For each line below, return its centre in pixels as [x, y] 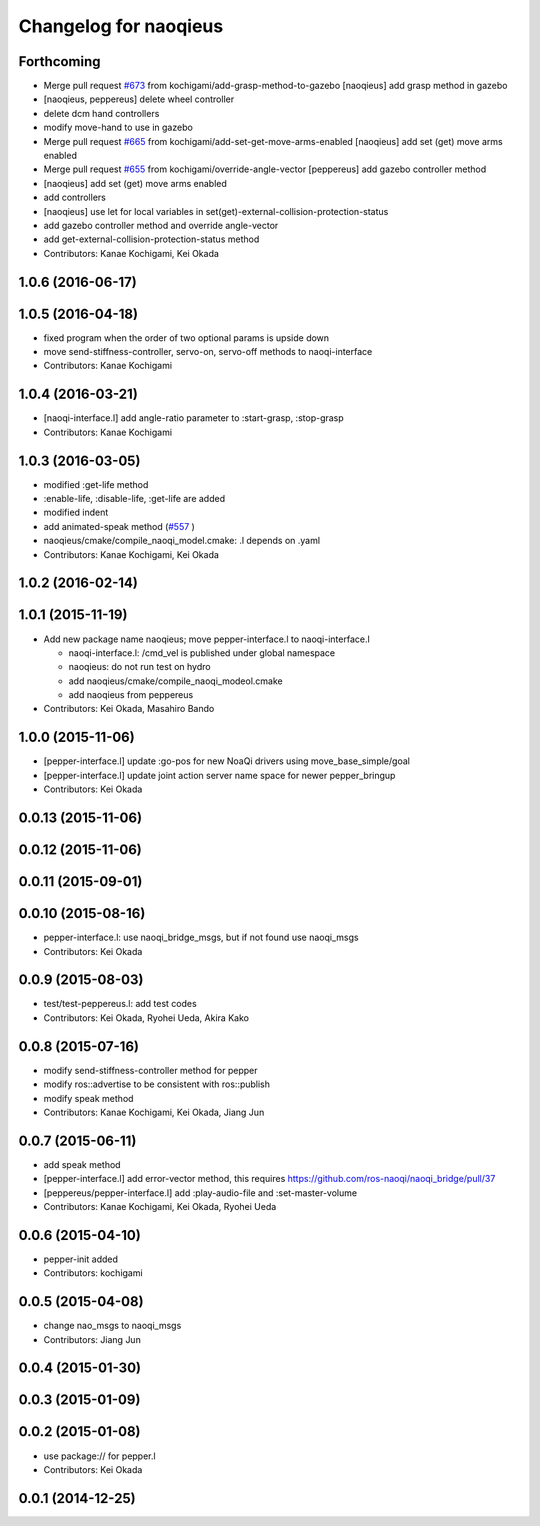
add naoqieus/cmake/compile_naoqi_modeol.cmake [176, 681]
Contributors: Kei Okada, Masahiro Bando [129, 709]
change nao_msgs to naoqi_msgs [112, 1326]
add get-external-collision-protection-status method [151, 239]
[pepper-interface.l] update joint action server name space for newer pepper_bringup [219, 775]
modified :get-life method [96, 484]
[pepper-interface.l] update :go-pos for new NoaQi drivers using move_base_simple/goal [226, 761]
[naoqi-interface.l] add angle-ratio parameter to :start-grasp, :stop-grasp [193, 418]
